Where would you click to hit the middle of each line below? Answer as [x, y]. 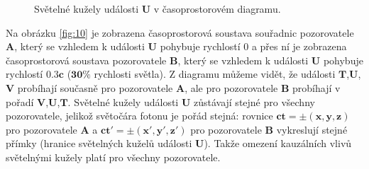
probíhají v [316, 87]
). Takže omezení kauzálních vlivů [278, 143]
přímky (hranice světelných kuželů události [99, 143]
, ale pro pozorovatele [231, 87]
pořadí [20, 101]
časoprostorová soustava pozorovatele [86, 60]
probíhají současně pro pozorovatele [95, 87]
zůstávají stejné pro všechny [254, 101]
